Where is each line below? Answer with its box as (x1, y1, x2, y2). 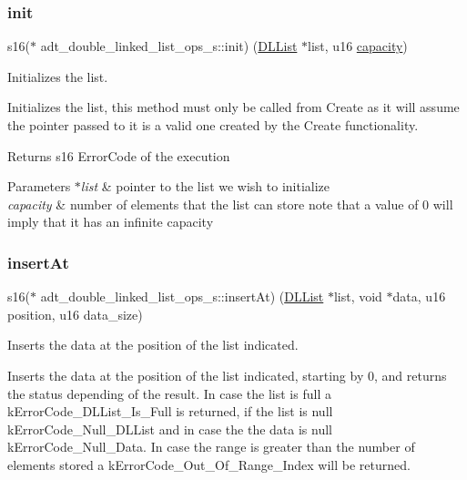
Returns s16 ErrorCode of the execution (7, 146, 230, 165)
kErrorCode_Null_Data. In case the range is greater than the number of (7, 437, 415, 456)
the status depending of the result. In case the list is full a (7, 383, 331, 403)
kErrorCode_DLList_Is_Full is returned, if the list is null (7, 402, 333, 421)
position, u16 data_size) (7, 304, 143, 323)
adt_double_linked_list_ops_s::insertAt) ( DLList (40, 287, 324, 306)
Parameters (7, 177, 71, 196)
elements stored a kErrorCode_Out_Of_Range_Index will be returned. (7, 454, 411, 474)
